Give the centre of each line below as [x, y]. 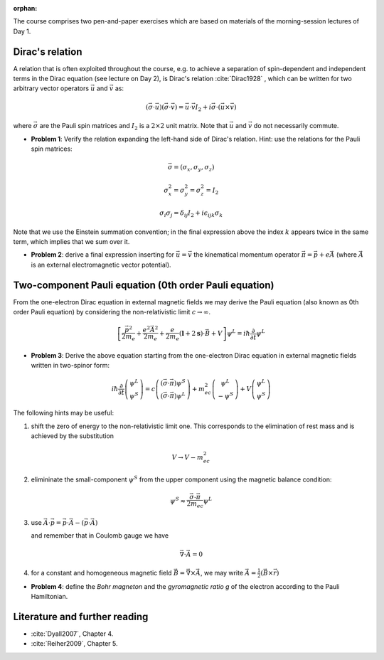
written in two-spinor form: [70, 365]
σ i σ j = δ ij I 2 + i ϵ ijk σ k [191, 214]
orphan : [25, 8]
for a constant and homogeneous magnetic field [101, 573]
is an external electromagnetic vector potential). [101, 265]
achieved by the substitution [72, 436]
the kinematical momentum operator [246, 255]
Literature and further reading [81, 616]
